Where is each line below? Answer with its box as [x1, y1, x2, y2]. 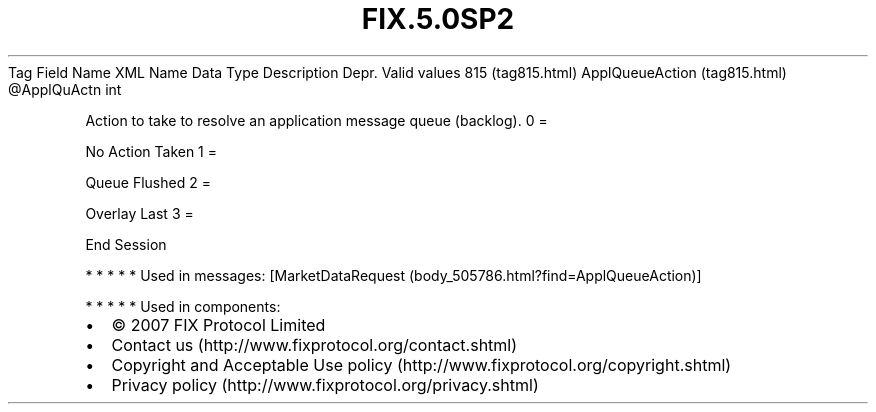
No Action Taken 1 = [85, 142, 218, 160]
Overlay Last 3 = [85, 204, 194, 222]
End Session [85, 235, 167, 253]
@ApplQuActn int [8, 80, 122, 98]
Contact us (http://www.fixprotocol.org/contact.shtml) [111, 334, 518, 355]
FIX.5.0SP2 [361, 2, 515, 36]
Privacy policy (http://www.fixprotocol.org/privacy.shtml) [111, 374, 539, 395]
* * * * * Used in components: [85, 297, 281, 315]
